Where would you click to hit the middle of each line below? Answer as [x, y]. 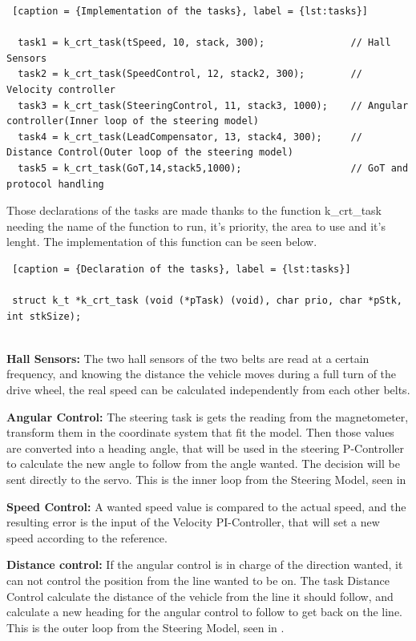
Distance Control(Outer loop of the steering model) [150, 153]
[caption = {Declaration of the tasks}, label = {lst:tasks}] [182, 269]
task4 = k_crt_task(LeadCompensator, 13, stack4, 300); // [190, 137]
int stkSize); [44, 316]
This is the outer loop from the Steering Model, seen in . [145, 627]
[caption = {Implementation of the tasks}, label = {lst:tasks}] [190, 11]
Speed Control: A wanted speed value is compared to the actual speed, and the [206, 506]
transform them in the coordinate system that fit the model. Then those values [200, 432]
